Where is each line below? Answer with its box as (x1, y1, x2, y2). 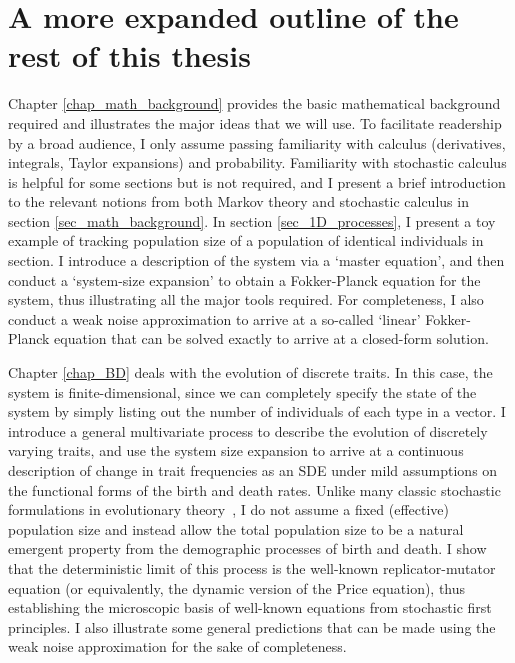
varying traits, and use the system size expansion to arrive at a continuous (8, 440, 464, 461)
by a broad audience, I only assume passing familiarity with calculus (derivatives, (8, 132, 506, 153)
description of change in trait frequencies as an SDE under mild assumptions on (8, 460, 498, 480)
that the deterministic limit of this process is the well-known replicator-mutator (8, 557, 496, 578)
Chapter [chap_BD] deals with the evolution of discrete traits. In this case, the (8, 362, 493, 383)
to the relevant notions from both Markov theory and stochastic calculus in (8, 191, 469, 212)
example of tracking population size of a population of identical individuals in (8, 230, 484, 251)
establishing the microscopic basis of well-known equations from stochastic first (8, 597, 492, 618)
